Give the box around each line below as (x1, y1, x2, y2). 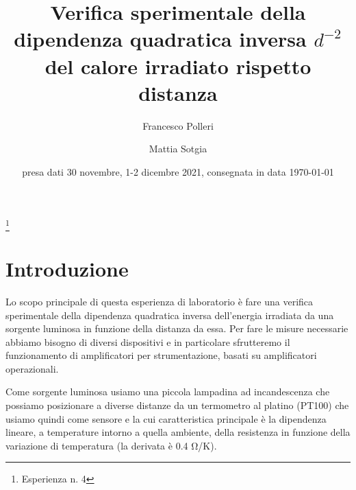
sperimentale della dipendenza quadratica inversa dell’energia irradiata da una (5, 307, 334, 322)
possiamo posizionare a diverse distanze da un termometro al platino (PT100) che (5, 398, 349, 412)
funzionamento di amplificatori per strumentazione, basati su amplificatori (5, 348, 317, 362)
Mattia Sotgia (149, 141, 207, 156)
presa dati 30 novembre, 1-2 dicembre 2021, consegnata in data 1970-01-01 (22, 164, 334, 178)
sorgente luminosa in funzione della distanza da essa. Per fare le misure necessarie (5, 321, 348, 336)
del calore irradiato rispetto (44, 51, 311, 80)
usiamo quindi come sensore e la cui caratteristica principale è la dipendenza (5, 411, 327, 425)
